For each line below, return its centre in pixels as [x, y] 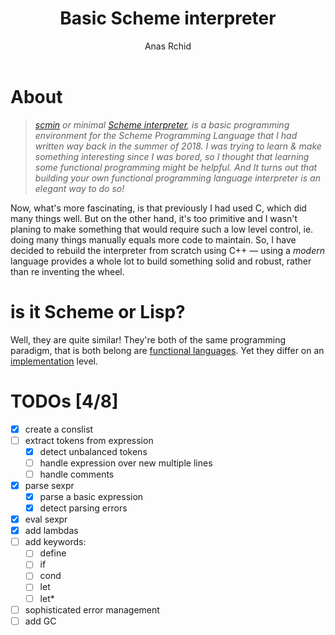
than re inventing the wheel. [67, 271]
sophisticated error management [92, 609]
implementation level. [54, 361]
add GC [40, 621]
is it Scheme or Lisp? [98, 311]
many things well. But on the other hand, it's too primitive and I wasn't [154, 218]
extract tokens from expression [89, 440]
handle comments [77, 474]
